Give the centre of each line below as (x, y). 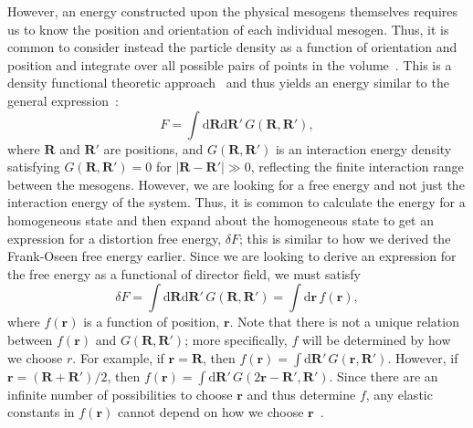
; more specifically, (236, 339)
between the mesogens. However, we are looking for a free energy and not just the (236, 184)
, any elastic (399, 394)
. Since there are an (384, 376)
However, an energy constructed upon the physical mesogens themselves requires (233, 11)
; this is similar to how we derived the (345, 238)
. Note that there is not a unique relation (344, 322)
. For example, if (118, 357)
